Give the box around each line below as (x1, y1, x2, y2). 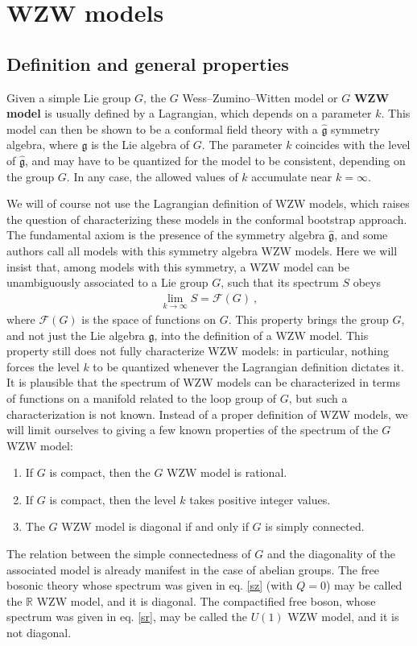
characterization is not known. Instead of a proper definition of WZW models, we (6, 405, 408, 422)
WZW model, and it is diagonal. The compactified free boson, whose (36, 592, 376, 609)
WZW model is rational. (167, 464, 287, 481)
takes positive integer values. (189, 491, 331, 507)
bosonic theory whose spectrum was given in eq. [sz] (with (6, 577, 293, 594)
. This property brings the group (228, 310, 389, 327)
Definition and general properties (6, 51, 289, 76)
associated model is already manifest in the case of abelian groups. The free (6, 561, 379, 578)
